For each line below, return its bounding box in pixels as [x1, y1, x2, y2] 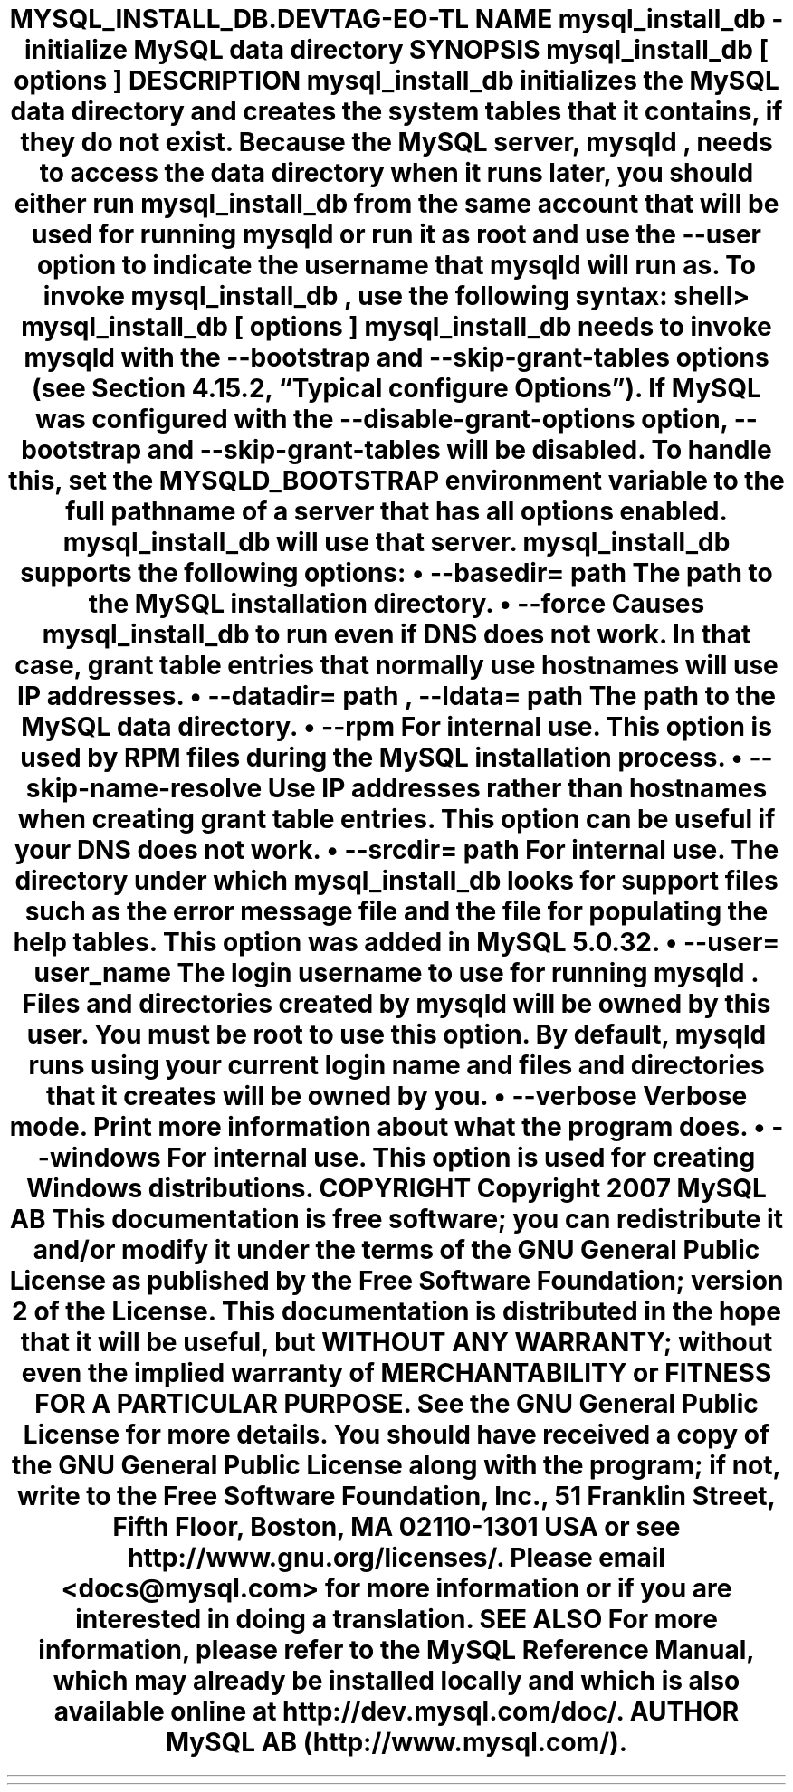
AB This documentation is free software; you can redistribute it [10, 1204, 783, 1234]
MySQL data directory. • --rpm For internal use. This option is [21, 711, 772, 742]
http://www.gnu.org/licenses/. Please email [128, 1542, 665, 1573]
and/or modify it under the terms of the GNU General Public [33, 1234, 760, 1265]
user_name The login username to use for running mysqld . [33, 958, 760, 988]
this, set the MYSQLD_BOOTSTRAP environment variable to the [8, 465, 785, 496]
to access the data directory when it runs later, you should [39, 157, 754, 188]
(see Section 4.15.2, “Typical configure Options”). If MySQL [32, 373, 761, 404]
